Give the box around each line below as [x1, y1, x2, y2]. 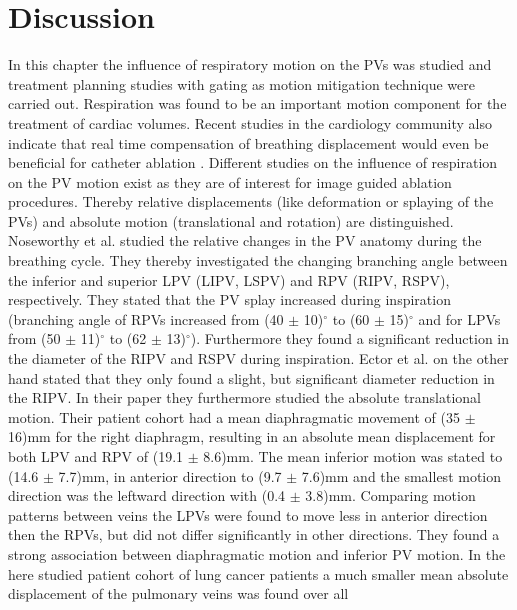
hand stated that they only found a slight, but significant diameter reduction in [8, 367, 495, 388]
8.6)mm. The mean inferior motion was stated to [203, 446, 503, 466]
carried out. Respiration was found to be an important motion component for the [8, 93, 507, 114]
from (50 [8, 328, 61, 349]
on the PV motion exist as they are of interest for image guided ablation [8, 171, 452, 192]
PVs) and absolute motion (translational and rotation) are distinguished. [8, 210, 454, 231]
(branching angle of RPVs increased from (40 [8, 308, 284, 329]
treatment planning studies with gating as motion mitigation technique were [8, 73, 475, 94]
